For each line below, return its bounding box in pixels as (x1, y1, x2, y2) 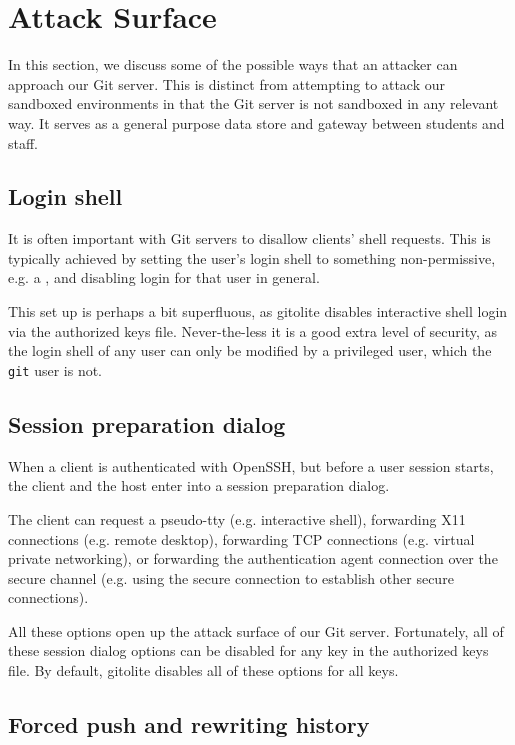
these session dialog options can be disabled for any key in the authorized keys (8, 640, 489, 661)
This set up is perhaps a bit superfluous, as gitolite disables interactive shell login (8, 301, 508, 322)
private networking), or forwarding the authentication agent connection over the (8, 548, 498, 569)
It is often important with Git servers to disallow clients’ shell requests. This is (8, 228, 491, 249)
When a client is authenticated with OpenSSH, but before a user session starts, (8, 455, 494, 476)
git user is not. (8, 359, 103, 380)
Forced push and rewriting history (8, 709, 370, 740)
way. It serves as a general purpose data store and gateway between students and (8, 112, 505, 133)
